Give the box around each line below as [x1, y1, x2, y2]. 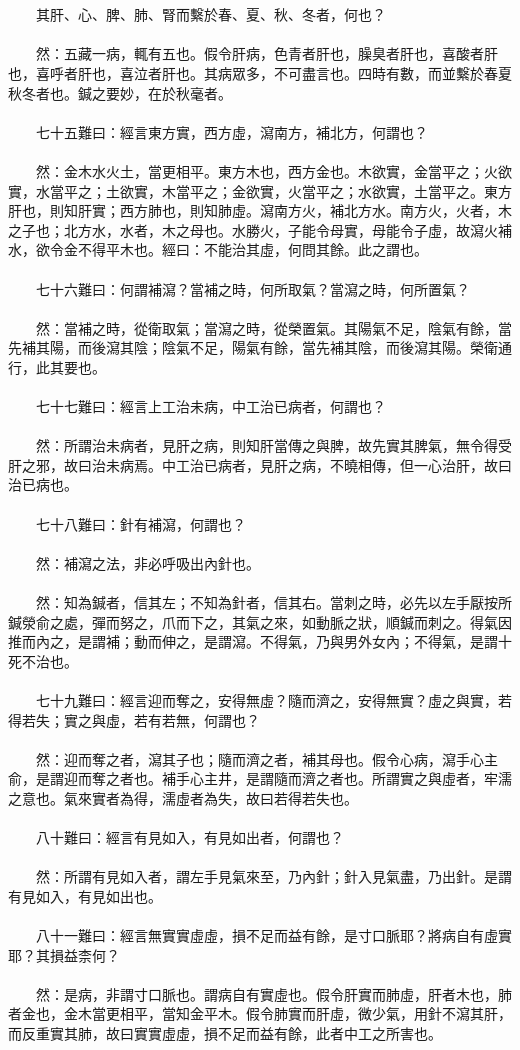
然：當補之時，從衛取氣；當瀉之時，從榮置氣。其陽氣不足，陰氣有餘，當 [35, 317, 512, 338]
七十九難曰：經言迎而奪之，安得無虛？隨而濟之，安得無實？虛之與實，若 [35, 689, 512, 710]
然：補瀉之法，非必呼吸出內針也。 [35, 552, 260, 573]
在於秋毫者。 [147, 82, 232, 103]
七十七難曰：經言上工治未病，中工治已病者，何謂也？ [35, 396, 386, 417]
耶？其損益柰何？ [8, 944, 120, 965]
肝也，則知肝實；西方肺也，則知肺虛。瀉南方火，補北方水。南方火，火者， [8, 200, 498, 221]
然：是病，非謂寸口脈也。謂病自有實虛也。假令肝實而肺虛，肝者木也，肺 [35, 983, 512, 1004]
